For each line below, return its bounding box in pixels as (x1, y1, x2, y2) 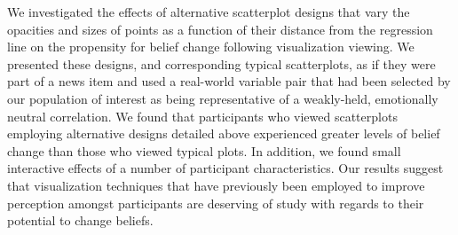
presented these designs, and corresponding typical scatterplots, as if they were (7, 54, 436, 73)
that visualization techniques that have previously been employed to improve (7, 176, 425, 194)
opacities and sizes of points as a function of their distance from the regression (7, 20, 433, 38)
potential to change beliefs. (7, 211, 154, 230)
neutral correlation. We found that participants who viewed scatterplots (7, 106, 398, 125)
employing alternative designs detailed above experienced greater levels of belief (7, 124, 440, 143)
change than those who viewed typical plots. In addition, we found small (7, 141, 401, 160)
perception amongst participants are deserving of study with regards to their (7, 193, 424, 212)
